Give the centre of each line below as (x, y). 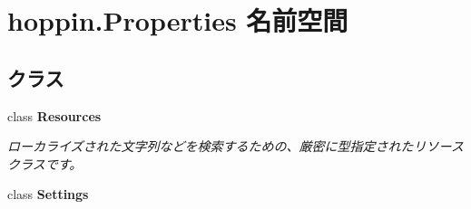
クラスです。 (45, 163)
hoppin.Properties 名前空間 (178, 20)
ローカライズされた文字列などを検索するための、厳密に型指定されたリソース (235, 146)
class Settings (48, 194)
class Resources (54, 115)
